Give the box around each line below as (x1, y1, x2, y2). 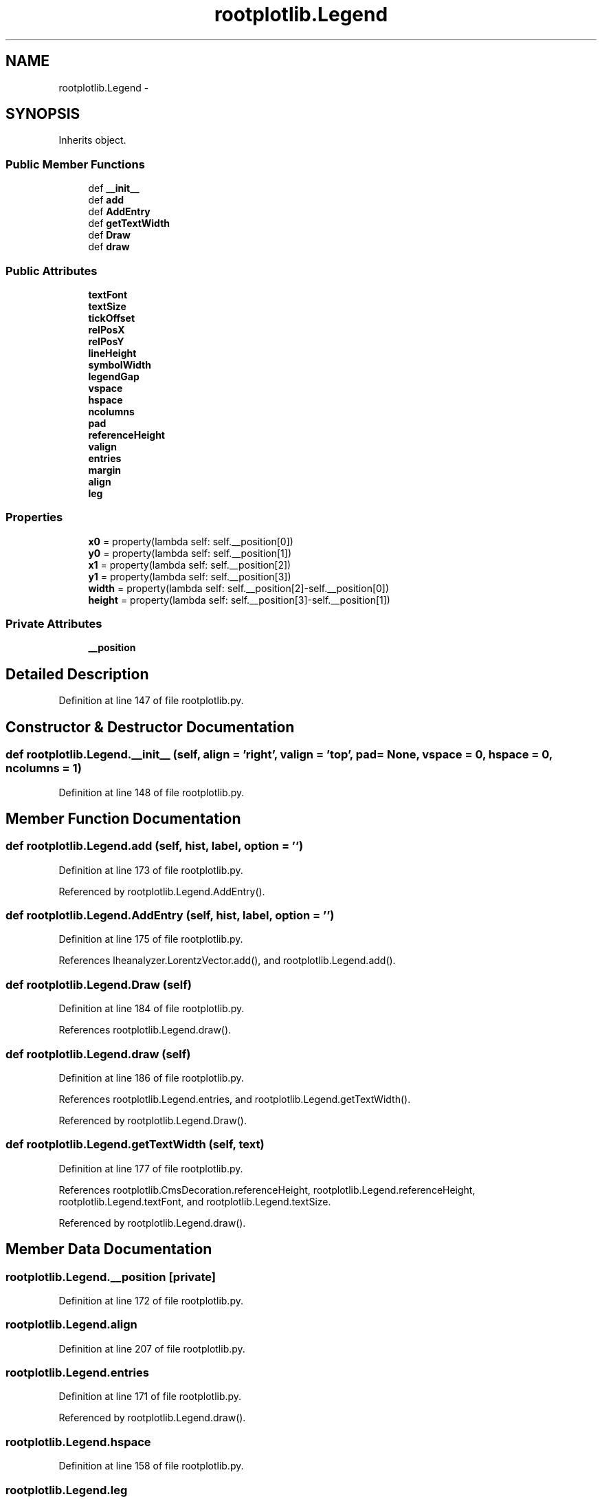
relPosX (88, 323, 125, 336)
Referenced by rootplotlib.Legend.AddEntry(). (58, 885, 265, 897)
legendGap (88, 370, 140, 382)
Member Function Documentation (5, 809, 241, 827)
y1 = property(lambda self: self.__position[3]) (88, 570, 291, 582)
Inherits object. (58, 134, 126, 146)
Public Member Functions (5, 157, 145, 171)
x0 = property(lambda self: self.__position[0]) (88, 535, 293, 547)
